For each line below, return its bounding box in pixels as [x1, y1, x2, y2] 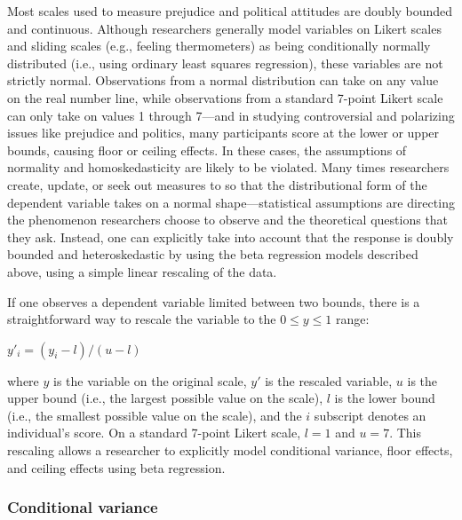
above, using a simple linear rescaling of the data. [7, 262, 277, 280]
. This [389, 423, 421, 442]
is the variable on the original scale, [53, 371, 247, 390]
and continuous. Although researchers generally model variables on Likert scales [7, 19, 442, 37]
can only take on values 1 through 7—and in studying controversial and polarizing [7, 106, 455, 124]
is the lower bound [334, 389, 435, 407]
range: [336, 310, 370, 328]
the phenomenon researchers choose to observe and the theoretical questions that [7, 210, 449, 229]
